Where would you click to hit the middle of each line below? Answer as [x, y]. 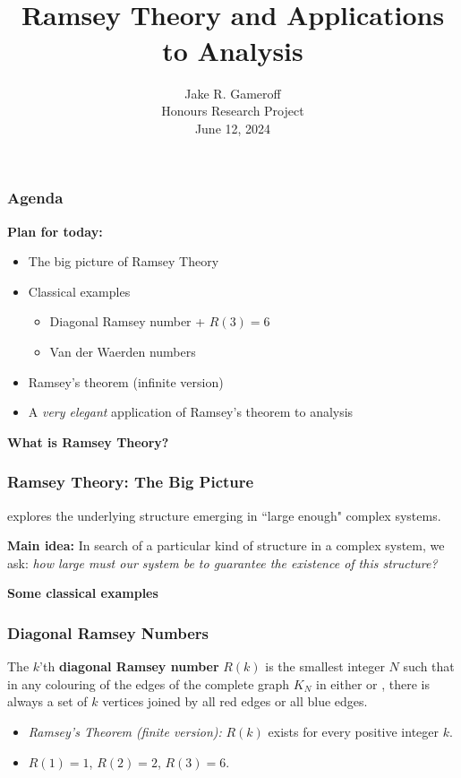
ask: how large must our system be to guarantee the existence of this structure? [222, 562]
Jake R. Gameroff [233, 93]
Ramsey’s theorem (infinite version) [126, 381]
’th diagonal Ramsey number [129, 666]
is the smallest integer [325, 666]
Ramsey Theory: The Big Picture [131, 482]
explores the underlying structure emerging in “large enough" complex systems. [224, 515]
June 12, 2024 [233, 128]
